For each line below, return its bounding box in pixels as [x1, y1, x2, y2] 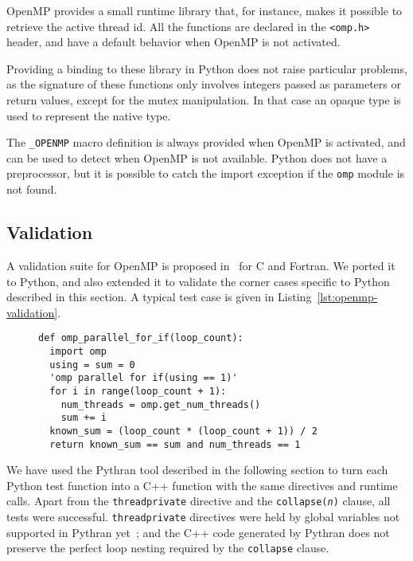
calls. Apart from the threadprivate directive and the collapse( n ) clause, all [6, 492, 391, 509]
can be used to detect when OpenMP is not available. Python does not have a [6, 149, 388, 166]
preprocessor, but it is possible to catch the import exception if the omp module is [6, 165, 405, 182]
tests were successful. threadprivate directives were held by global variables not [6, 508, 400, 525]
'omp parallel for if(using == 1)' [49, 372, 238, 384]
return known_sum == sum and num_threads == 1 [49, 438, 301, 450]
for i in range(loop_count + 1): [49, 385, 227, 397]
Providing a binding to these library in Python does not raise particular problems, [6, 60, 407, 76]
